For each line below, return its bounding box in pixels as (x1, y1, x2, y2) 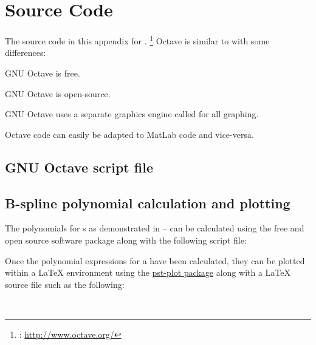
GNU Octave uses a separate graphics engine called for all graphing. (5, 108, 259, 120)
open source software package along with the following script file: (5, 233, 247, 246)
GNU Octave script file (5, 157, 153, 176)
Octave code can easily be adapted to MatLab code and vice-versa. (5, 128, 254, 140)
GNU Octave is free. (5, 66, 80, 79)
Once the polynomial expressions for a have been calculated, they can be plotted (5, 254, 305, 267)
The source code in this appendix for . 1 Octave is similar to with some (5, 33, 270, 47)
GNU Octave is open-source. (5, 87, 111, 100)
